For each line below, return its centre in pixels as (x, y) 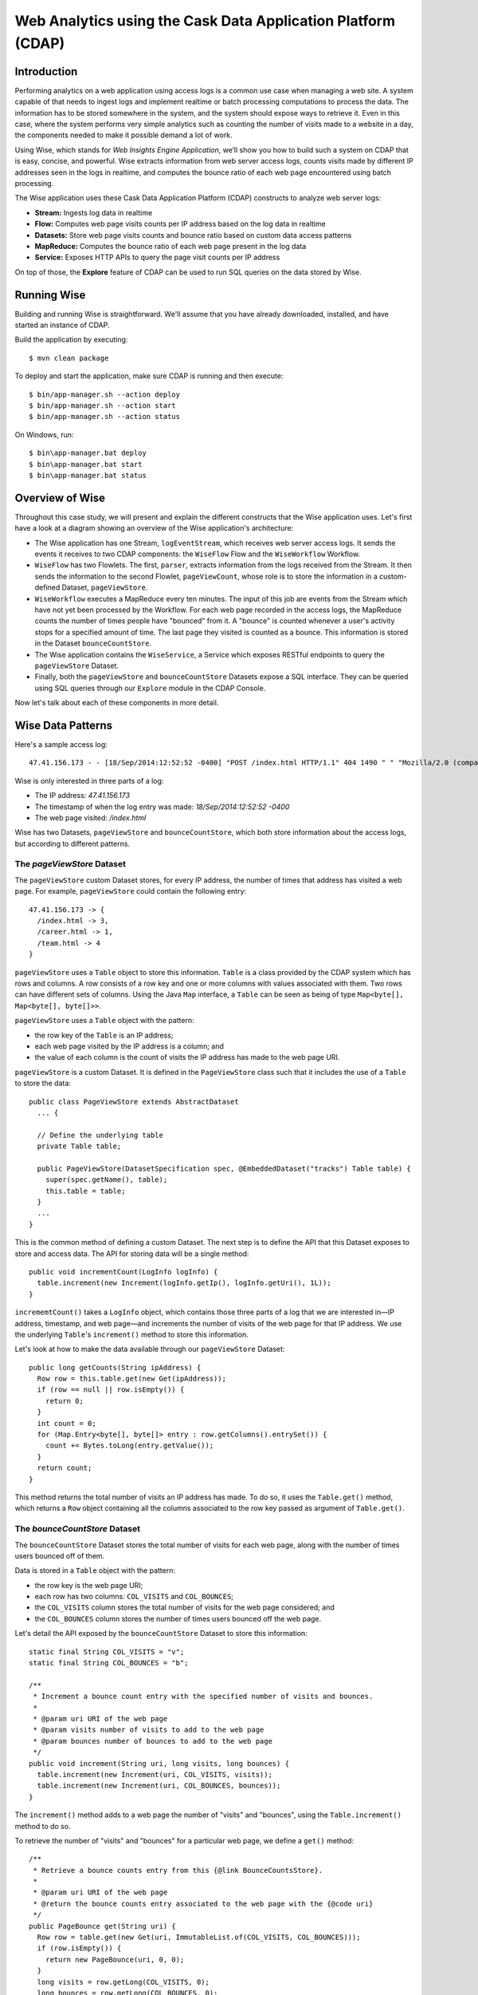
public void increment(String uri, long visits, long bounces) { (159, 1763)
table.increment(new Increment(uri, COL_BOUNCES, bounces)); (159, 1786)
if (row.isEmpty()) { (79, 1948)
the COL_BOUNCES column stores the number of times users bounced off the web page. (178, 1618)
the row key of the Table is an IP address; (104, 1035)
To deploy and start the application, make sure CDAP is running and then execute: (149, 376)
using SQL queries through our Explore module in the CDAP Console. (150, 688)
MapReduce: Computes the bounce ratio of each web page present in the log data (170, 246)
